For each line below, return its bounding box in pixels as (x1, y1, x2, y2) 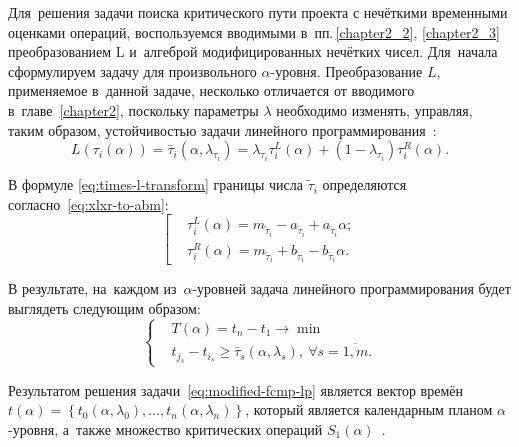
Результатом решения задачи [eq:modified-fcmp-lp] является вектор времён (8, 379, 463, 400)
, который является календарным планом (245, 399, 493, 420)
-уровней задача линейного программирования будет (192, 278, 511, 299)
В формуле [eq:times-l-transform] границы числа (8, 174, 303, 195)
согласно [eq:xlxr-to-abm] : (8, 193, 169, 214)
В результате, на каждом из (8, 278, 177, 299)
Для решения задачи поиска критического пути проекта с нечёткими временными (8, 2, 508, 22)
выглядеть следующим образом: (8, 297, 201, 318)
